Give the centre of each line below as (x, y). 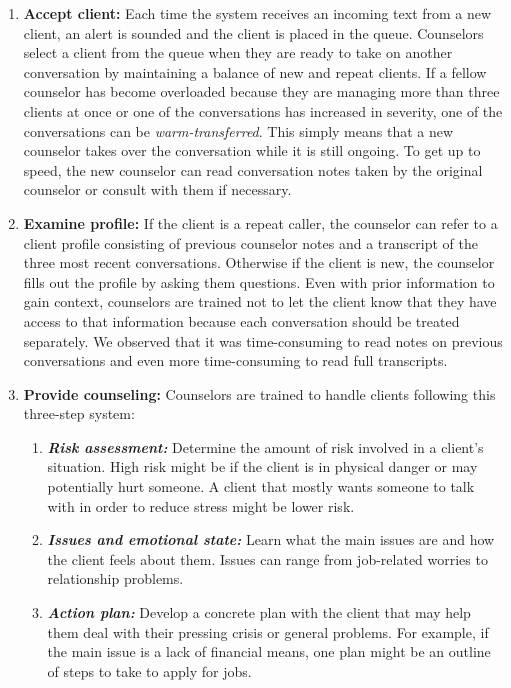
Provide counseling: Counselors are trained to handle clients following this (259, 393)
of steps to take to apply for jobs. (149, 670)
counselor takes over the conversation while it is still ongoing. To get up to (252, 150)
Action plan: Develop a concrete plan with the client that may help (259, 612)
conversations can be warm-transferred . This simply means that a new (238, 130)
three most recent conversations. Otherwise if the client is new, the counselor (259, 262)
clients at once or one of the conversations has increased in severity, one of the (263, 110)
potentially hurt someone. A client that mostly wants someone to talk (261, 486)
